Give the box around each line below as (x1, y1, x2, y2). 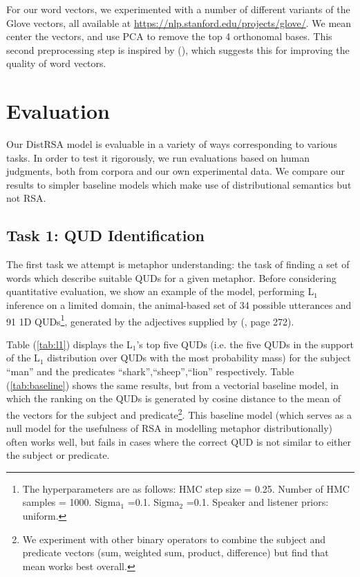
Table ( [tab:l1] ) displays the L (6, 337, 133, 351)
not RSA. (6, 191, 46, 205)
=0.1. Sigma (127, 495, 180, 509)
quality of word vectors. (6, 56, 106, 70)
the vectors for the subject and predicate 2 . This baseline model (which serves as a (6, 405, 352, 422)
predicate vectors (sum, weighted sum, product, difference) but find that (22, 545, 329, 560)
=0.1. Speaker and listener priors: (186, 495, 329, 509)
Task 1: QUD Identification (6, 225, 205, 246)
